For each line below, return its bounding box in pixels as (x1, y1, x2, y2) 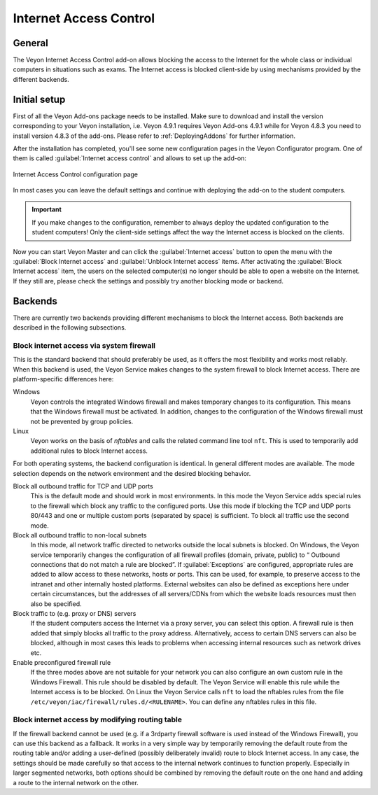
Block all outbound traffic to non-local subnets (13, 530, 147, 539)
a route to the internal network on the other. (13, 778, 139, 787)
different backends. (13, 75, 69, 83)
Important (31, 205, 62, 213)
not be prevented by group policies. (30, 417, 134, 425)
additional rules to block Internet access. (30, 446, 148, 455)
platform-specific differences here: (13, 375, 114, 384)
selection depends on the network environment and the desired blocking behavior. (13, 469, 251, 477)
